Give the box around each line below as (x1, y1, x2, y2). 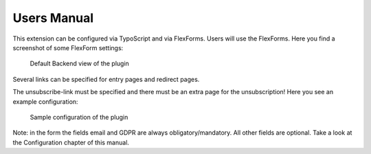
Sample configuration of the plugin (30, 113, 128, 121)
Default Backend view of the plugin (30, 59, 130, 68)
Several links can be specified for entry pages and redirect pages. (12, 75, 200, 83)
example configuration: (12, 97, 78, 106)
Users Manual (12, 10, 94, 25)
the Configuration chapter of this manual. (12, 138, 130, 146)
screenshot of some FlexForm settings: (12, 43, 124, 52)
